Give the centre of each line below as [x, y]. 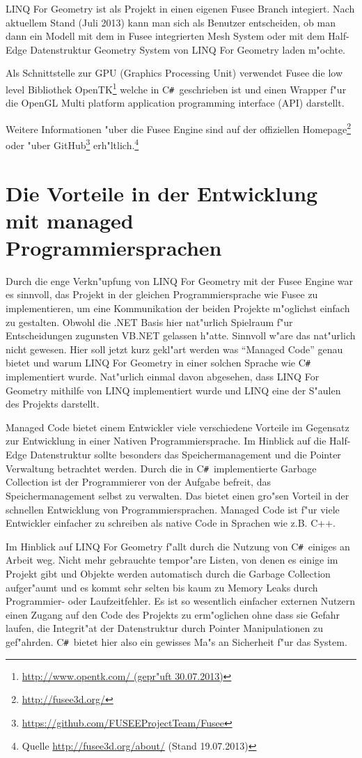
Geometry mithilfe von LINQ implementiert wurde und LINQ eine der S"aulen [173, 390]
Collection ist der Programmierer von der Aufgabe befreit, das [138, 482]
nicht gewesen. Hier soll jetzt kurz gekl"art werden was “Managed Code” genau [174, 349]
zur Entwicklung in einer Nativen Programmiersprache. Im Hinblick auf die [166, 441]
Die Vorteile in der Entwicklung [162, 193]
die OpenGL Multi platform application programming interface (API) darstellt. [175, 103]
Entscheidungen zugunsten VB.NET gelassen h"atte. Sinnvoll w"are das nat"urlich [181, 335]
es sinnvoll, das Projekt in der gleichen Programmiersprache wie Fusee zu [162, 294]
